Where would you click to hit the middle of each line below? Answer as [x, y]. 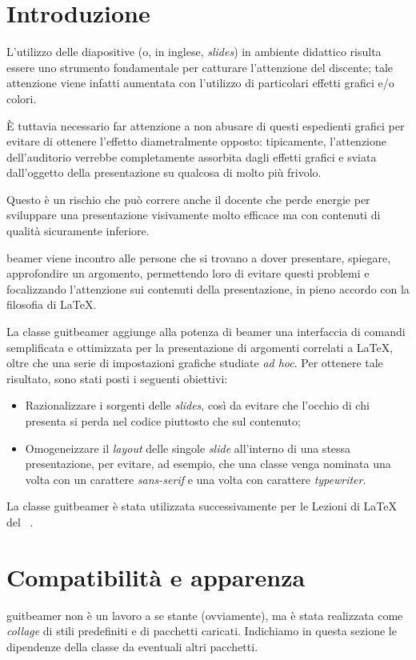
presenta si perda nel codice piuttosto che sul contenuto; [163, 421]
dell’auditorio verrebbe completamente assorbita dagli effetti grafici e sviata [192, 156]
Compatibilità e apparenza [156, 576]
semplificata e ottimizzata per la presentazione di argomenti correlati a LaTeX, [200, 347]
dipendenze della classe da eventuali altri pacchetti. [132, 646]
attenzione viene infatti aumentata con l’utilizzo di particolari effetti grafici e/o [200, 83]
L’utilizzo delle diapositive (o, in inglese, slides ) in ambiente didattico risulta [194, 52]
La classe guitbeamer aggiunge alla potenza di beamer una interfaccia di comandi [206, 332]
